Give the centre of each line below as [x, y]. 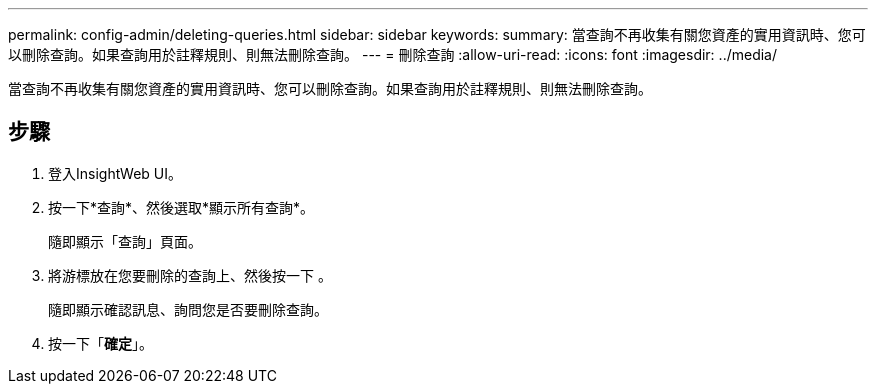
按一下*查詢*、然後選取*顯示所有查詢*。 [181, 207]
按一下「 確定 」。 [100, 343]
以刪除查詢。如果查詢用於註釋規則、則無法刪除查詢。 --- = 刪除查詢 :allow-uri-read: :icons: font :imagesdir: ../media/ [393, 54]
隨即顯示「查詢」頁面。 [125, 241]
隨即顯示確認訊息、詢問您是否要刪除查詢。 [188, 309]
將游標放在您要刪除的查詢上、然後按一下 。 [190, 275]
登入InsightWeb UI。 [115, 173]
